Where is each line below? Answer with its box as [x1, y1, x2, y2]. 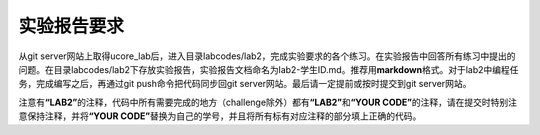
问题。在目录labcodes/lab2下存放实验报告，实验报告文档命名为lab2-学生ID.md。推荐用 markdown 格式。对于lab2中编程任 [18, 63, 519, 75]
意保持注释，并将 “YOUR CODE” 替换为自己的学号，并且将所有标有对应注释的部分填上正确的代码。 [18, 110, 422, 122]
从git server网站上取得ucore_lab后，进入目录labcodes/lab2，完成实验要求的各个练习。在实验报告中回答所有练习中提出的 [18, 50, 516, 62]
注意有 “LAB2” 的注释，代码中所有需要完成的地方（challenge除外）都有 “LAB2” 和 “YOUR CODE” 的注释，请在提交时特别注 [18, 96, 517, 108]
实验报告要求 [18, 15, 125, 37]
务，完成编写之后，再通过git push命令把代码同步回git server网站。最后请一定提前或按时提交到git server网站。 [18, 78, 472, 90]
